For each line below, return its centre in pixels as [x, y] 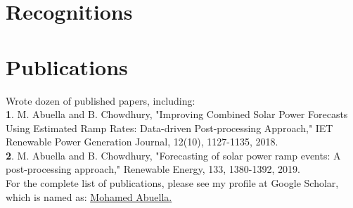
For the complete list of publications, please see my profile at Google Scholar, [172, 183]
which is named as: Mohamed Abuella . [89, 196]
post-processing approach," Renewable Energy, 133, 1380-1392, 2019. [153, 169]
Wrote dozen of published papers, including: [101, 100]
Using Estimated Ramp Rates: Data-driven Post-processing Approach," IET [169, 128]
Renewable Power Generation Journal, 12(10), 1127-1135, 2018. [142, 142]
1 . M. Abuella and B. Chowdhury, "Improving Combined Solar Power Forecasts [177, 114]
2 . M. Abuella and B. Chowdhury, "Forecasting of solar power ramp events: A [173, 155]
